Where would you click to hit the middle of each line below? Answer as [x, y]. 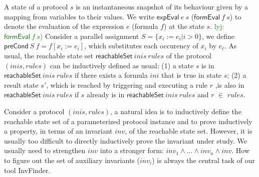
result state [21, 85]
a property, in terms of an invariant [58, 131]
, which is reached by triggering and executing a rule [127, 85]
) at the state [184, 26]
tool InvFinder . [27, 170]
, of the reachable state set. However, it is [189, 131]
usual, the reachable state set [49, 55]
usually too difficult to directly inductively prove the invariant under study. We [125, 140]
